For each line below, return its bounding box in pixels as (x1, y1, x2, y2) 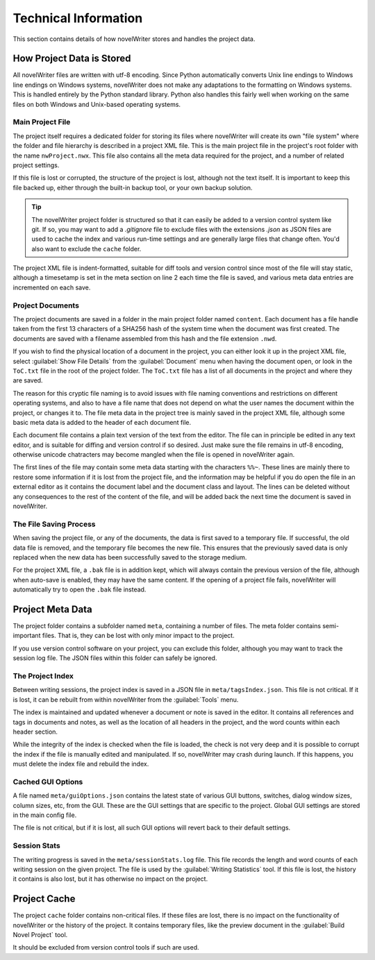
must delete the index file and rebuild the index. (12, 760, 149, 768)
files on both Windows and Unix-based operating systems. (12, 100, 181, 108)
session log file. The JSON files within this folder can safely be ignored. (12, 654, 217, 662)
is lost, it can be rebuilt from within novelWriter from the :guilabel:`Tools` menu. (12, 695, 239, 704)
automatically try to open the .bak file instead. (12, 585, 147, 593)
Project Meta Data (12, 603, 93, 615)
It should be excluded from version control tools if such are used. (12, 943, 199, 952)
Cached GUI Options (12, 777, 83, 786)
